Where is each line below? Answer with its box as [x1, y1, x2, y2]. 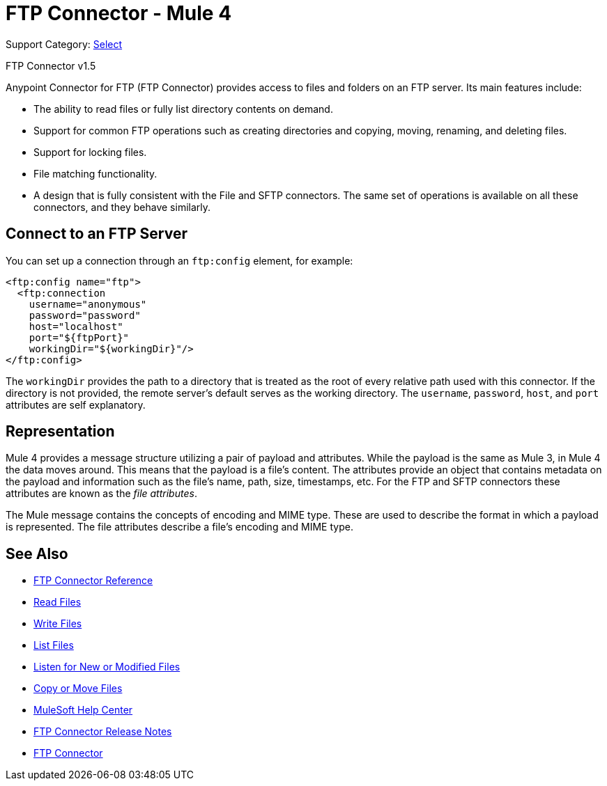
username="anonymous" [29, 298, 147, 310]
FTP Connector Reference [33, 574, 153, 587]
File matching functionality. [33, 167, 157, 180]
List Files [33, 639, 74, 652]
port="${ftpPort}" [29, 331, 130, 343]
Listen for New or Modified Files [33, 661, 180, 673]
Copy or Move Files [33, 682, 123, 695]
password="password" [29, 309, 141, 321]
